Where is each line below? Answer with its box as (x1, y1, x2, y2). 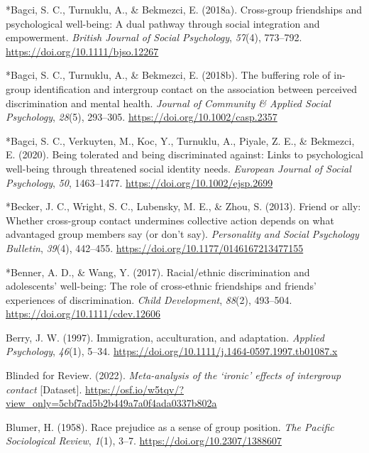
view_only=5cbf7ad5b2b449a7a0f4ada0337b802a (6, 395, 217, 410)
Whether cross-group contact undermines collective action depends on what (6, 212, 334, 227)
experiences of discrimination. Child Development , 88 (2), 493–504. (6, 292, 292, 307)
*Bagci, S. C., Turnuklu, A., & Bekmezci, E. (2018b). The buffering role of (6, 67, 331, 82)
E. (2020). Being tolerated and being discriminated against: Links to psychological (6, 147, 363, 162)
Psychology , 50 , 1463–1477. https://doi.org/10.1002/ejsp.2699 (6, 175, 273, 190)
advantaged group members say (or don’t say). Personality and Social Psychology (6, 226, 359, 241)
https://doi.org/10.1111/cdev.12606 (6, 306, 160, 321)
